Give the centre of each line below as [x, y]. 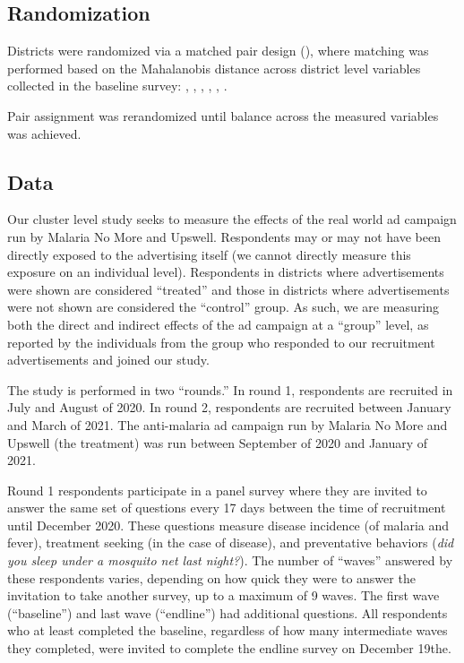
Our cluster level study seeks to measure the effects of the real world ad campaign [232, 219]
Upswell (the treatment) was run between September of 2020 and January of [218, 442]
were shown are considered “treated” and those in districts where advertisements [228, 289]
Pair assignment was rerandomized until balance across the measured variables [223, 115]
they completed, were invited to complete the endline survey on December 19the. [229, 648]
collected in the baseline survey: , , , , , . [117, 86]
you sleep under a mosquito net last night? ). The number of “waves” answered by [230, 560]
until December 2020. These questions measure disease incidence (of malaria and [228, 525]
